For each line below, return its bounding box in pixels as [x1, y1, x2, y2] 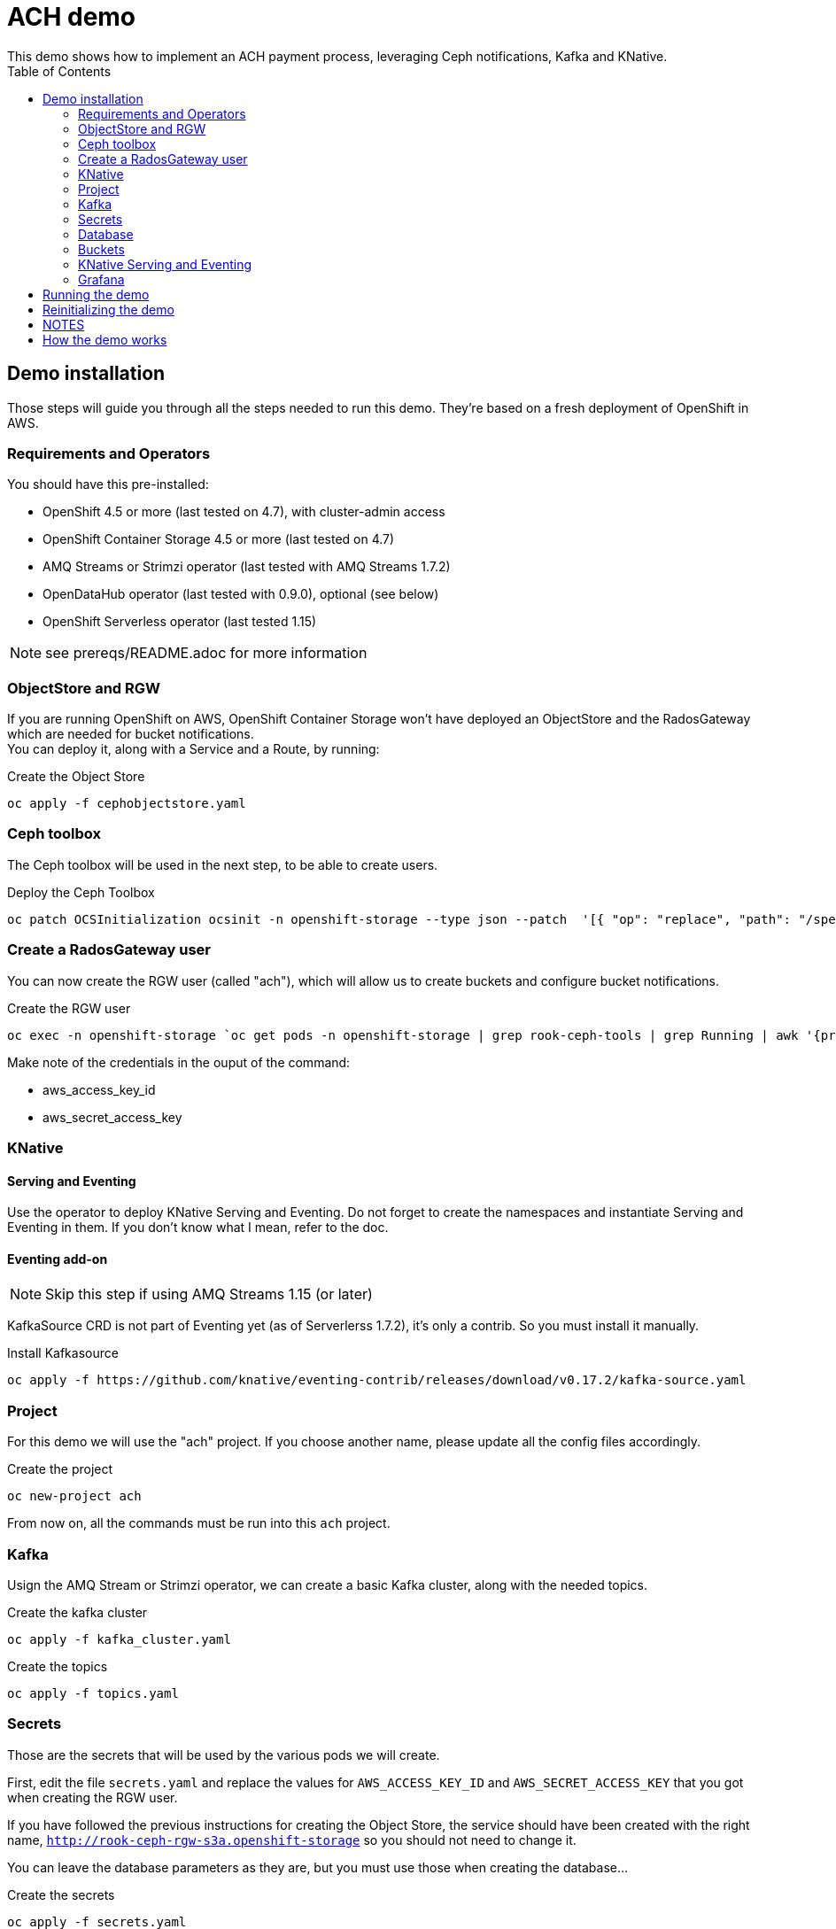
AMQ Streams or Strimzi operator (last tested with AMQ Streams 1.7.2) [43, 559, 451, 575]
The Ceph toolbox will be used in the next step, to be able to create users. [7, 856, 438, 872]
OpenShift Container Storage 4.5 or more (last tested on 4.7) [43, 531, 395, 547]
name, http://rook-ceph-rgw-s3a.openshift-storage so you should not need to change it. [7, 1832, 577, 1848]
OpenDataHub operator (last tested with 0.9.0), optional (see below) [43, 586, 439, 602]
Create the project [7, 1461, 113, 1477]
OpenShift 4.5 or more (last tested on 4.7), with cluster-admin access [43, 504, 445, 520]
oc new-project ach [7, 1489, 142, 1504]
